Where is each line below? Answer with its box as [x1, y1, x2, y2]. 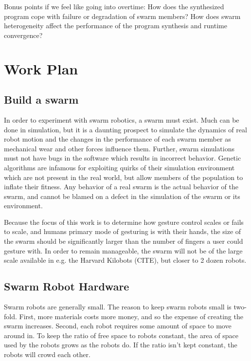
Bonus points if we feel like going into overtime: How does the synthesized [4, 1, 224, 11]
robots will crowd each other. [4, 349, 90, 360]
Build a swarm [4, 92, 79, 107]
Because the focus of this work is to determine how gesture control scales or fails [4, 217, 244, 227]
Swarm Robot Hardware [4, 279, 129, 294]
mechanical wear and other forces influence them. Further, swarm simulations [4, 143, 234, 153]
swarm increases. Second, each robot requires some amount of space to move [4, 321, 232, 331]
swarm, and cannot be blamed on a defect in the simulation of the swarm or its [4, 191, 240, 201]
